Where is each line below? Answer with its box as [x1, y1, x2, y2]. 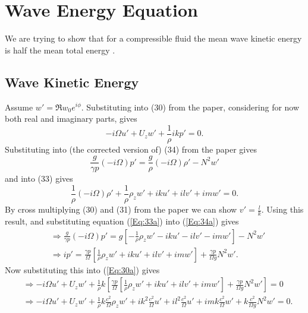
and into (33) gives [5, 172, 73, 185]
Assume [5, 100, 33, 113]
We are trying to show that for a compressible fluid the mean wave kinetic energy [5, 32, 302, 45]
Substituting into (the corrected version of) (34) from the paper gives [5, 143, 257, 155]
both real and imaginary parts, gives [5, 112, 137, 125]
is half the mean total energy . [5, 43, 115, 56]
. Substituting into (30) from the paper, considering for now [81, 100, 300, 113]
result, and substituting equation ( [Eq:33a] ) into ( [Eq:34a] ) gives [5, 214, 239, 227]
